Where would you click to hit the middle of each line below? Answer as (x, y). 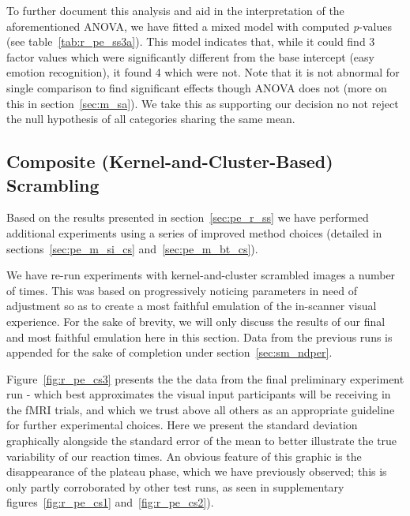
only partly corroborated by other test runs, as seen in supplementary (175, 486)
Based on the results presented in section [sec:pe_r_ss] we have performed (188, 217)
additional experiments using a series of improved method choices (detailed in (194, 232)
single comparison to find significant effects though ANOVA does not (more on (197, 87)
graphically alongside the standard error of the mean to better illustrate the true (202, 441)
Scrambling (53, 184)
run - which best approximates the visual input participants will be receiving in (199, 394)
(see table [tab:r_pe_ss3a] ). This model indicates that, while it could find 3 (191, 41)
